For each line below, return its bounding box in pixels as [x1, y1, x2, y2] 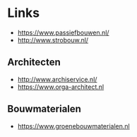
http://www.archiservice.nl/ [17, 75, 97, 83]
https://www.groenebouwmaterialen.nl [17, 121, 130, 130]
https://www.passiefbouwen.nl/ [17, 28, 109, 37]
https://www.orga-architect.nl [17, 83, 105, 91]
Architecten [7, 56, 61, 68]
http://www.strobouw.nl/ [17, 35, 89, 44]
